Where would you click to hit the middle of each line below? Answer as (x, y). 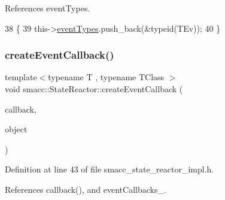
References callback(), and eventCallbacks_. (86, 189)
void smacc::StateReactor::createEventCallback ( (94, 89)
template (21, 77)
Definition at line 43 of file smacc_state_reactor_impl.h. (110, 169)
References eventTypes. (48, 8)
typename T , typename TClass (106, 77)
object (16, 129)
